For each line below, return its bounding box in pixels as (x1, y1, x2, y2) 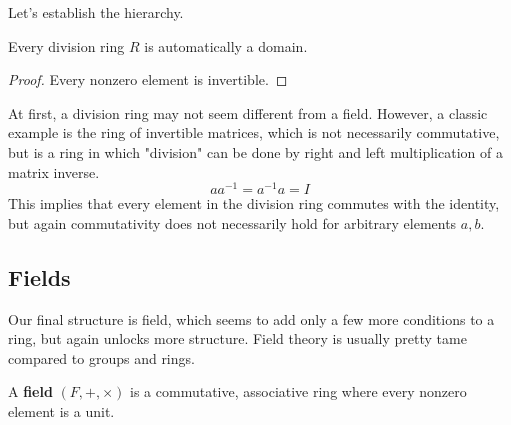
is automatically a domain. (144, 35, 308, 56)
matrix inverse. (8, 161, 100, 182)
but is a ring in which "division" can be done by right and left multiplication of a (8, 141, 503, 162)
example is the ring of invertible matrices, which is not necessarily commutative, (8, 122, 500, 143)
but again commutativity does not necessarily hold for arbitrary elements (8, 212, 457, 233)
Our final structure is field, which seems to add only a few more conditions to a (8, 308, 495, 329)
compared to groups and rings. (8, 347, 195, 368)
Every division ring (8, 35, 125, 56)
